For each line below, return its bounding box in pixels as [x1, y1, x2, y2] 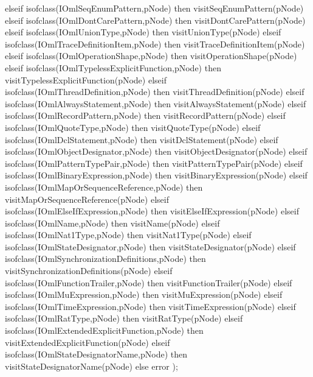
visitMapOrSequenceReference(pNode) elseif [5, 192, 169, 205]
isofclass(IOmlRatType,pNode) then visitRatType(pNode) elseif [5, 312, 243, 325]
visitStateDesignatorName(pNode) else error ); [5, 359, 178, 372]
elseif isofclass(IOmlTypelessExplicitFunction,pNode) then [5, 61, 221, 74]
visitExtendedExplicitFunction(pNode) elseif [5, 336, 170, 348]
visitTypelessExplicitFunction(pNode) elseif [5, 73, 167, 86]
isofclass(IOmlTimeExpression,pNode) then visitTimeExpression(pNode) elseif [5, 300, 296, 312]
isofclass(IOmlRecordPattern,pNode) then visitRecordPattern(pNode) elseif [5, 109, 286, 122]
